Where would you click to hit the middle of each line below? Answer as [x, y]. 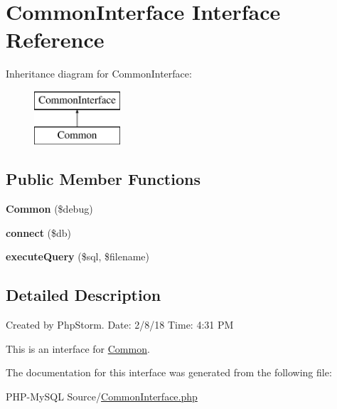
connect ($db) [39, 232]
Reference [55, 39]
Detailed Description [84, 295]
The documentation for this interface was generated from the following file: [169, 372]
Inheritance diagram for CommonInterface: [99, 74]
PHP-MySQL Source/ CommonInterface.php [102, 397]
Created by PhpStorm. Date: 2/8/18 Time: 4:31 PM [120, 325]
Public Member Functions [103, 179]
